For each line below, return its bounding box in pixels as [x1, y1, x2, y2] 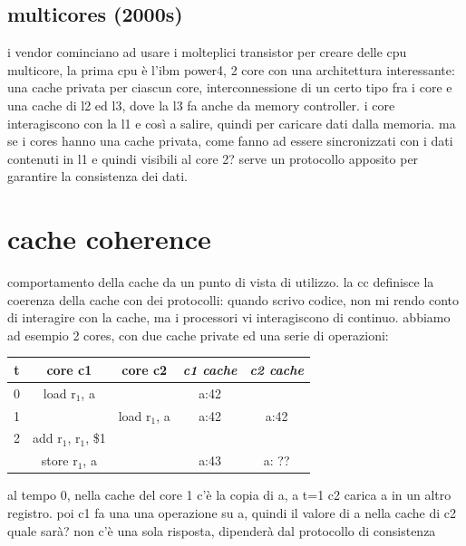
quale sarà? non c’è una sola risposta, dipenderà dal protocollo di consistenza [7, 521, 436, 540]
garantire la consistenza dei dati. [7, 167, 188, 186]
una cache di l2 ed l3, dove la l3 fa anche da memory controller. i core [7, 95, 395, 114]
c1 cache [182, 359, 238, 378]
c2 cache [249, 359, 304, 378]
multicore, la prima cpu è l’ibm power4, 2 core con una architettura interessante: [7, 60, 455, 79]
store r [41, 451, 78, 470]
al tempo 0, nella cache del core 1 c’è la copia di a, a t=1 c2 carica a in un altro [7, 485, 451, 504]
